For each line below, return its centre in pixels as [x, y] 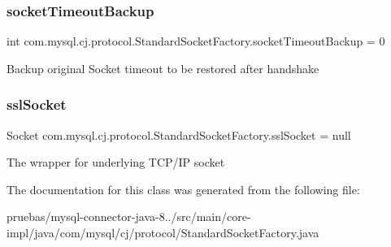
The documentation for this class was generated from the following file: [183, 189]
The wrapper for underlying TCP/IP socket [116, 162]
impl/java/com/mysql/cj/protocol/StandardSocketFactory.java [163, 232]
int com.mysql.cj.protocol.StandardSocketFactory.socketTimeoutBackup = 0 [196, 41]
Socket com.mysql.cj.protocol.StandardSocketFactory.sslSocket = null [179, 134]
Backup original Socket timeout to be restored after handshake [163, 68]
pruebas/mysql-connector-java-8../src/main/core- [129, 217]
